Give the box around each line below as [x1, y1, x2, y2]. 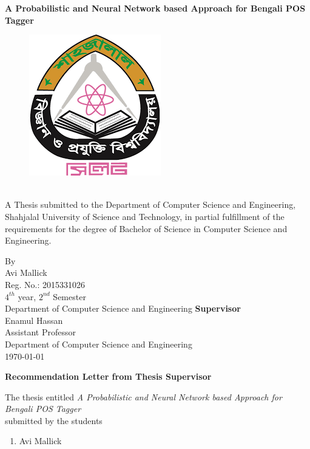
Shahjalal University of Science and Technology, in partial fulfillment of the [5, 210, 285, 222]
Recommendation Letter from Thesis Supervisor [5, 370, 212, 383]
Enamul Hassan [5, 314, 63, 326]
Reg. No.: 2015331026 [5, 278, 86, 290]
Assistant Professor [5, 326, 76, 338]
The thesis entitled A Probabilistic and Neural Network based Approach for [5, 390, 282, 403]
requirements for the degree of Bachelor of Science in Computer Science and [5, 222, 288, 235]
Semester [53, 290, 86, 303]
